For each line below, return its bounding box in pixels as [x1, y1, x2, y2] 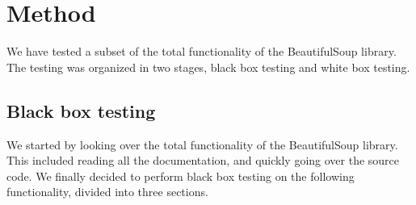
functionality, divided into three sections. [6, 183, 208, 200]
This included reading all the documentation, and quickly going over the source [6, 152, 400, 169]
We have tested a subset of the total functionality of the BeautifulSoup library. [6, 43, 397, 60]
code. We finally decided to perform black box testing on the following [6, 167, 355, 184]
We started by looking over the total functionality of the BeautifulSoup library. [6, 136, 398, 153]
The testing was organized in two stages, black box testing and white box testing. [6, 58, 410, 75]
